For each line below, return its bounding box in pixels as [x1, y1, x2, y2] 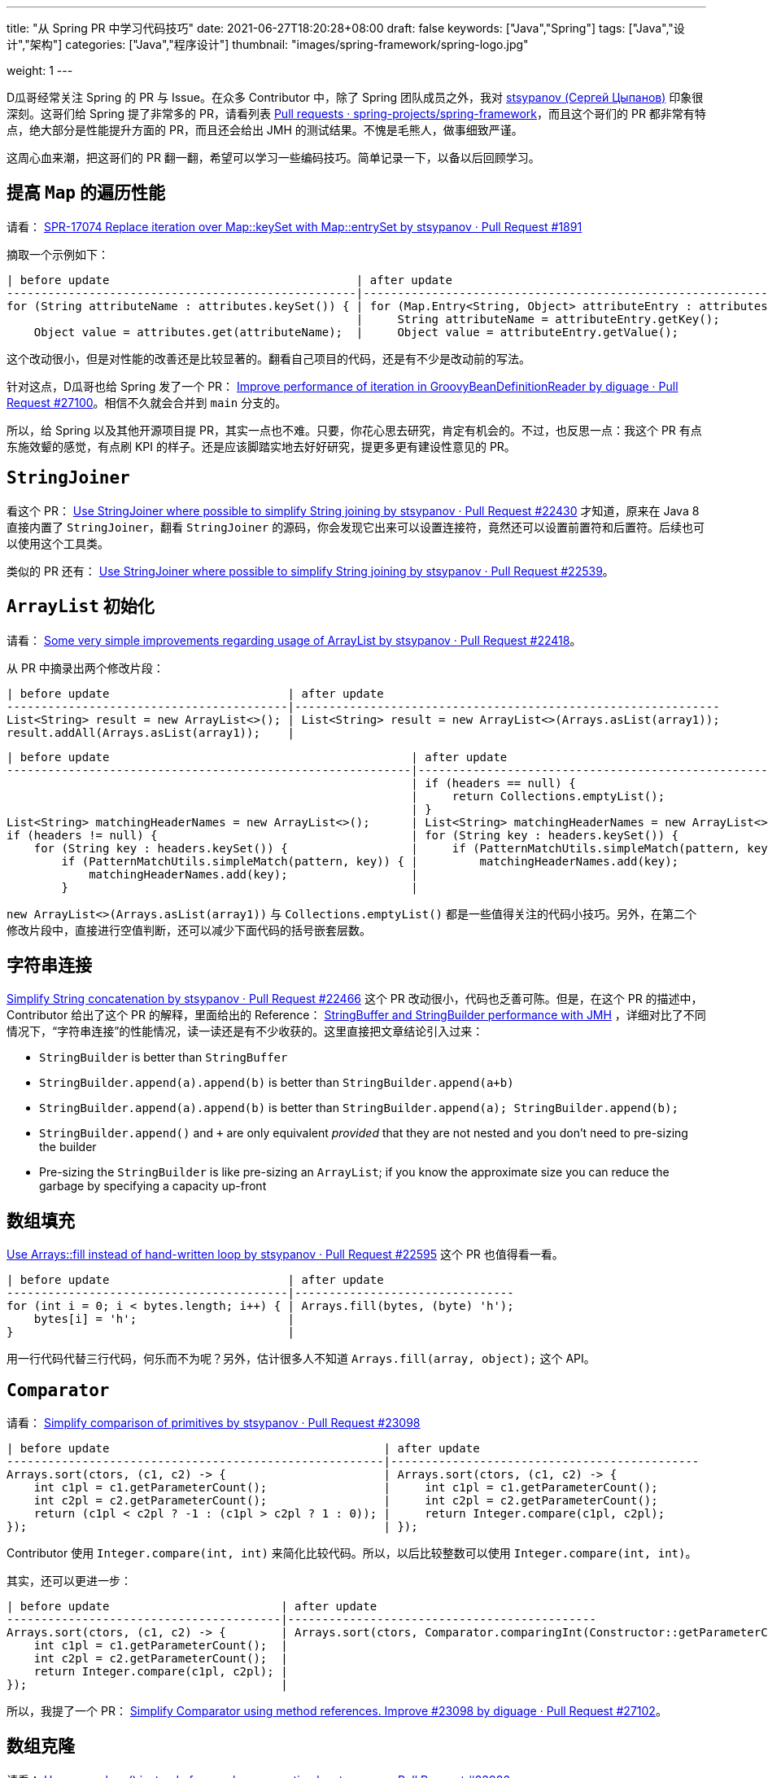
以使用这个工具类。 [7, 536, 109, 550]
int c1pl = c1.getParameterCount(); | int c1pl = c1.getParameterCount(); [33, 1481, 658, 1495]
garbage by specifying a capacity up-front [39, 1179, 267, 1193]
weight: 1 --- [7, 63, 73, 77]
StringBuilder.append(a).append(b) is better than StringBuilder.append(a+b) [39, 1075, 514, 1090]
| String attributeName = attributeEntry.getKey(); [356, 312, 720, 326]
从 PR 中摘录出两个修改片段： [7, 660, 164, 675]
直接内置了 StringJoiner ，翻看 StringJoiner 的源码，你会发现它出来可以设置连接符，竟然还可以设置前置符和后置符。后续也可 [7, 519, 705, 534]
